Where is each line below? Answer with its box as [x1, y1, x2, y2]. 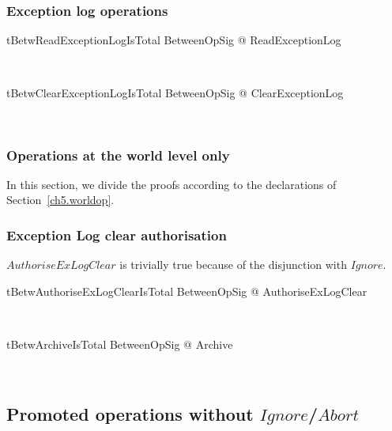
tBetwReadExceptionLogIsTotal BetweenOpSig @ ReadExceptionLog [6, 32, 341, 48]
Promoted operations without [6, 401, 254, 425]
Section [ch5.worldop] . [6, 191, 115, 208]
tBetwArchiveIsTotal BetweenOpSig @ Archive [6, 336, 233, 352]
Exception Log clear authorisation [6, 225, 227, 244]
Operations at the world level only [6, 145, 230, 164]
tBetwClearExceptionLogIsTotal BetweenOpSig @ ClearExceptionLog [6, 85, 344, 101]
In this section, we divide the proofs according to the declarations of [6, 176, 337, 192]
